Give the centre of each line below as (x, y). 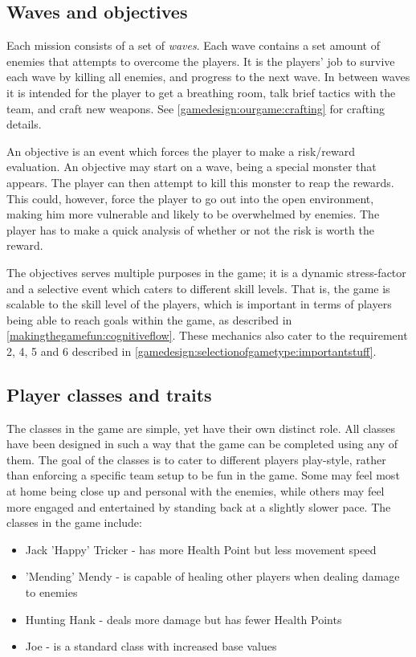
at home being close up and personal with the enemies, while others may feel (196, 491)
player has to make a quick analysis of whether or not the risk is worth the (190, 229)
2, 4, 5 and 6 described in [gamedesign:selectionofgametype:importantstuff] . (192, 351)
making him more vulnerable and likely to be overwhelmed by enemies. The (193, 214)
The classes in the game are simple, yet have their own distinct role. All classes (201, 428)
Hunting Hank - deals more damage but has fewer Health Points (184, 619)
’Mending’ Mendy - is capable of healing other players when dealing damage (212, 576)
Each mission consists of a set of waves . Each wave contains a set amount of (193, 45)
